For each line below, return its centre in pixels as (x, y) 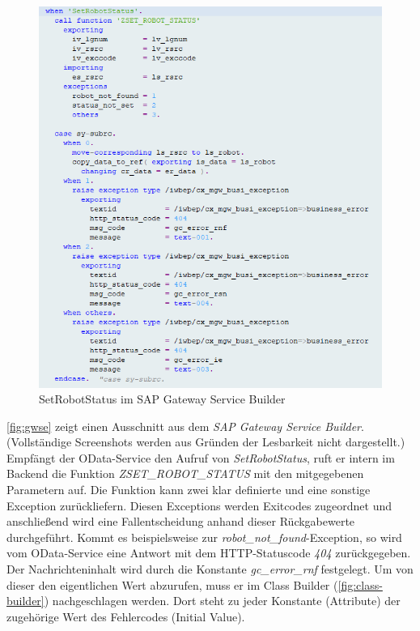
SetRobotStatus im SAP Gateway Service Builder (162, 399)
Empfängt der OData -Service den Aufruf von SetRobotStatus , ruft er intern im (201, 457)
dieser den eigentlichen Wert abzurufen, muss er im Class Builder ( (172, 584)
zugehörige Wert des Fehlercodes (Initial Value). (126, 616)
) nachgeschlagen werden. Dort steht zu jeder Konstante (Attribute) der (222, 601)
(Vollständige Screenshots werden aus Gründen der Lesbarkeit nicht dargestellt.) (206, 442)
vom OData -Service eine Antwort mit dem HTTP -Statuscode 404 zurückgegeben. (209, 553)
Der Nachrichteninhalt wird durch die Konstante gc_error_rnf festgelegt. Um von (210, 569)
